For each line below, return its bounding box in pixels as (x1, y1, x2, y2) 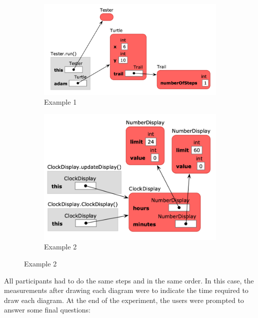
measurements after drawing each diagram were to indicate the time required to (4, 285, 248, 295)
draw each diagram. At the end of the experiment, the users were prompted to (4, 294, 244, 305)
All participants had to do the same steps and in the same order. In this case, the (4, 275, 254, 285)
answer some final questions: (4, 304, 90, 315)
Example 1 (44, 97, 77, 107)
